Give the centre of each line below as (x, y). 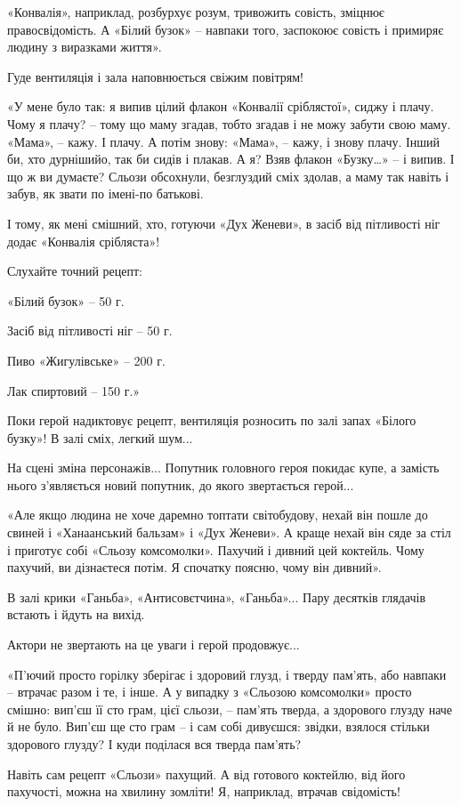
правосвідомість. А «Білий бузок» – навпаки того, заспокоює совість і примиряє (226, 29)
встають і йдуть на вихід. (76, 614)
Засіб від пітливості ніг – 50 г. (90, 330)
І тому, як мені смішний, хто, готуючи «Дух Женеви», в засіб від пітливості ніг (224, 223)
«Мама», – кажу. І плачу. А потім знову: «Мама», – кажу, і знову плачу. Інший (223, 141)
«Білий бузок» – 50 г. (66, 300)
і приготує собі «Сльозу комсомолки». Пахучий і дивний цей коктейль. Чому (216, 549)
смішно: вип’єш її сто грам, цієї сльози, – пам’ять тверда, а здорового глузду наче (230, 709)
